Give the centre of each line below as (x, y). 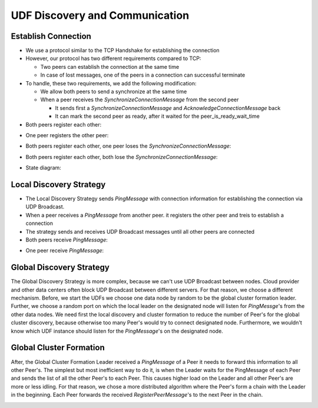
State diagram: (43, 168)
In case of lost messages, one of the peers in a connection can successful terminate (143, 75)
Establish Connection (51, 36)
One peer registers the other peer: (67, 135)
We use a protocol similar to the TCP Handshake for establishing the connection (123, 51)
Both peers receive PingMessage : (67, 240)
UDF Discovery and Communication (100, 15)
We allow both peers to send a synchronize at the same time (114, 92)
